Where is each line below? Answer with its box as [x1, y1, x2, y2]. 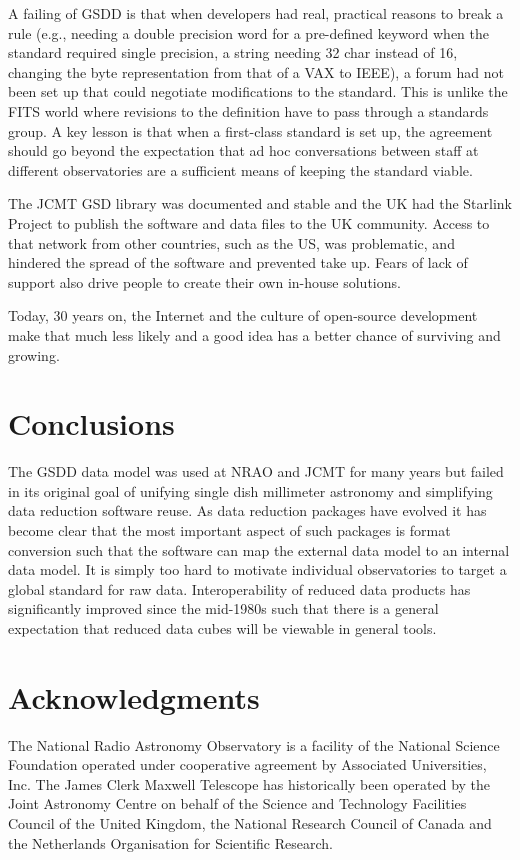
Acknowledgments [8, 676, 260, 717]
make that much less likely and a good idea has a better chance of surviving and [8, 324, 501, 345]
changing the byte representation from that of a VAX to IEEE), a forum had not [8, 61, 504, 82]
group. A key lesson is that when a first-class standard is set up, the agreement [8, 120, 493, 141]
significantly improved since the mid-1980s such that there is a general [8, 598, 439, 619]
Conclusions [8, 403, 175, 444]
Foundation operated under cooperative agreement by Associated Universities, [8, 754, 487, 775]
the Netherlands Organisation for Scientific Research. [8, 832, 333, 853]
